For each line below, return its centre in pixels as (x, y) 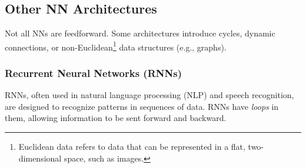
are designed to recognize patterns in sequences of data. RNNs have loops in (142, 106)
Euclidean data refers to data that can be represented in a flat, (132, 147)
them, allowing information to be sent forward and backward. (116, 118)
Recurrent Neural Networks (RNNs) (93, 73)
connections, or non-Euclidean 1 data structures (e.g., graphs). (116, 46)
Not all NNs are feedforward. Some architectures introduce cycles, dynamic (140, 33)
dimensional (40, 158)
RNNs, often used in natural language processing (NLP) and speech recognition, (149, 95)
